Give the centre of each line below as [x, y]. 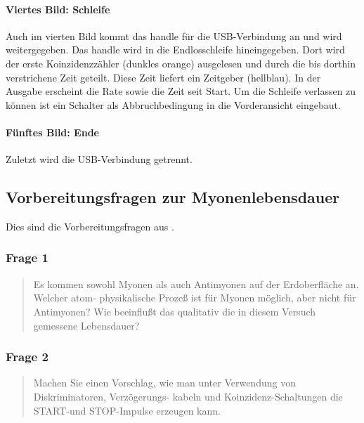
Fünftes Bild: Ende [52, 132]
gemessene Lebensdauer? [86, 325]
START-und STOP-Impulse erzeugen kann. [127, 410]
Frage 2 [27, 357]
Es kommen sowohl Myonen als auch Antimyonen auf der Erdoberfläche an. [196, 284]
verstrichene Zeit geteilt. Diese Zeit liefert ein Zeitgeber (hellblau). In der [163, 77]
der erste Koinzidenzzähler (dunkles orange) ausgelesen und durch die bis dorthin [181, 63]
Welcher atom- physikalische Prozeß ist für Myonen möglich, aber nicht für [195, 298]
